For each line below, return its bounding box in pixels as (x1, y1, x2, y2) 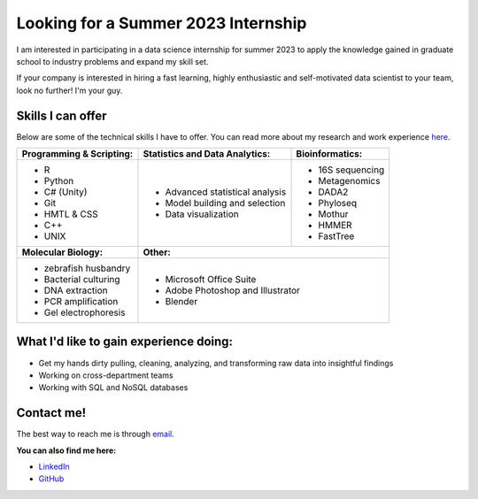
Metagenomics (318, 175, 381, 188)
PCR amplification (43, 296, 119, 308)
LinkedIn (38, 461, 70, 472)
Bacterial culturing (43, 273, 120, 286)
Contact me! (16, 405, 87, 420)
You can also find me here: (16, 445, 117, 456)
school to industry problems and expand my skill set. (16, 56, 209, 66)
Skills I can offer (16, 108, 107, 123)
